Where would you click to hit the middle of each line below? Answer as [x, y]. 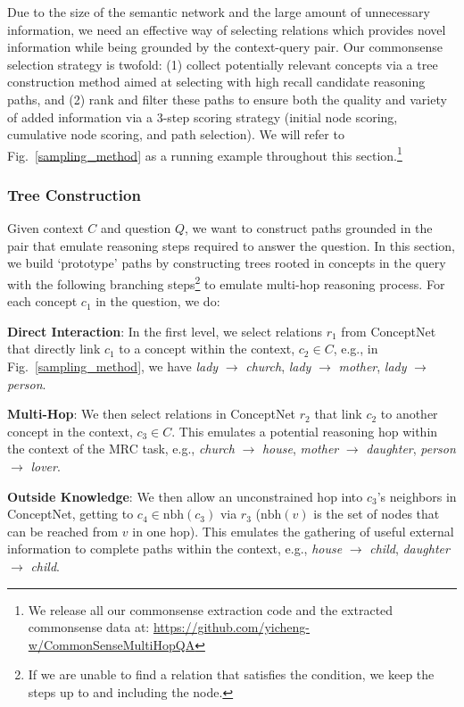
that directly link [54, 349]
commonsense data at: [89, 627]
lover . [46, 466]
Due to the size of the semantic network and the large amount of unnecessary [219, 12]
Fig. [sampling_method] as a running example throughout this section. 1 [205, 154]
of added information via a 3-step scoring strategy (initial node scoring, [203, 116]
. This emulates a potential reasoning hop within [305, 431]
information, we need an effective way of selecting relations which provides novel [227, 29]
